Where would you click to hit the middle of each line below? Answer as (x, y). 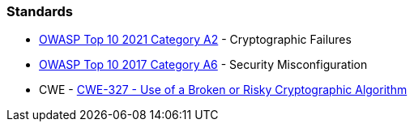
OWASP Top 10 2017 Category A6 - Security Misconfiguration (203, 65)
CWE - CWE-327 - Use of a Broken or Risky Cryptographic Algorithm (223, 90)
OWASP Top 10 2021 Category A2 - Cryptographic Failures (195, 40)
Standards (40, 11)
